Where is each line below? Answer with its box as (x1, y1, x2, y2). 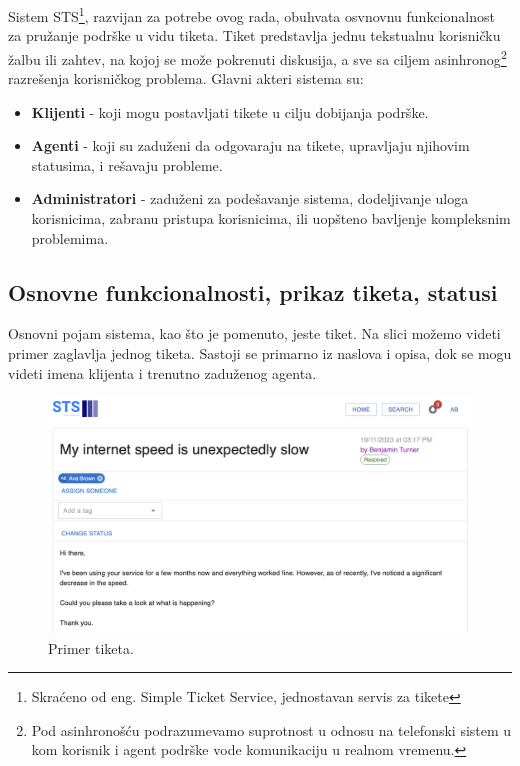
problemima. (31, 227, 109, 248)
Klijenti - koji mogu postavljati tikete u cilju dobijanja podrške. (31, 101, 429, 122)
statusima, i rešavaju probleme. (31, 154, 223, 175)
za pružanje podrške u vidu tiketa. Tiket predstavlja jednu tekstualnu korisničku (8, 25, 501, 46)
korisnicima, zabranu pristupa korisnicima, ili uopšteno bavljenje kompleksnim (31, 208, 511, 229)
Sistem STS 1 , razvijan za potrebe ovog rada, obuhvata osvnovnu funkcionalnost (8, 3, 495, 26)
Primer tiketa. (48, 637, 134, 658)
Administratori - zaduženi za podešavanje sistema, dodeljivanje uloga (31, 188, 469, 209)
